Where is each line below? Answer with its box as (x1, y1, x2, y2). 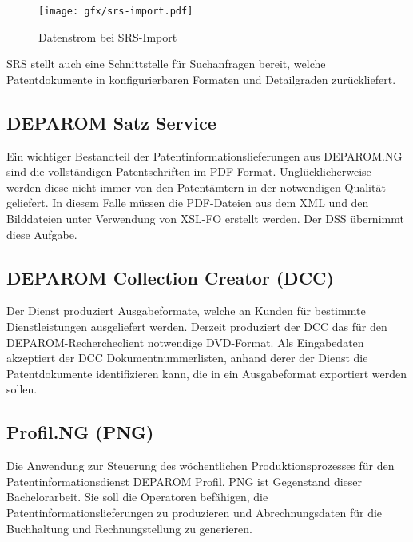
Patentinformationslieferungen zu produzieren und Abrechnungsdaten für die (6, 504, 383, 520)
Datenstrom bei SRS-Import (38, 28, 177, 45)
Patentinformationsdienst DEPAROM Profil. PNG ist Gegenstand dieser (6, 472, 363, 489)
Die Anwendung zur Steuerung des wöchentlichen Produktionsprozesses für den (6, 457, 395, 474)
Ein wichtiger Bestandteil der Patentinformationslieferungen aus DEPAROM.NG (6, 147, 403, 164)
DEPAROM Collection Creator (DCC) (6, 265, 334, 289)
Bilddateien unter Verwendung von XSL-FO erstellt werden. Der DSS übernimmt (6, 210, 404, 227)
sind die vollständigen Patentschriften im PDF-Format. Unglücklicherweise (6, 163, 371, 180)
